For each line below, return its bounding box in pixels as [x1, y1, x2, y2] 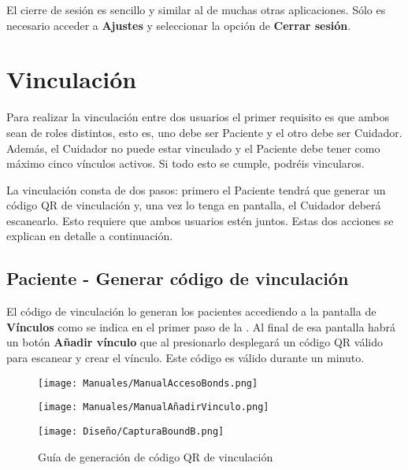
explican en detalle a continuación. [6, 228, 173, 244]
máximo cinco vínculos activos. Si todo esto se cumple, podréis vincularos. [6, 155, 365, 172]
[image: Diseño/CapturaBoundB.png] [38, 425, 224, 437]
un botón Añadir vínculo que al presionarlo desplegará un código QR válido [6, 334, 383, 350]
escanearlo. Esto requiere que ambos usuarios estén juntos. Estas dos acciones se [6, 212, 394, 228]
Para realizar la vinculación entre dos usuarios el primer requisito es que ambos [6, 109, 389, 125]
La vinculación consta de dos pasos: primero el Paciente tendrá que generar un [6, 181, 386, 198]
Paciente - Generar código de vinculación [6, 266, 349, 291]
